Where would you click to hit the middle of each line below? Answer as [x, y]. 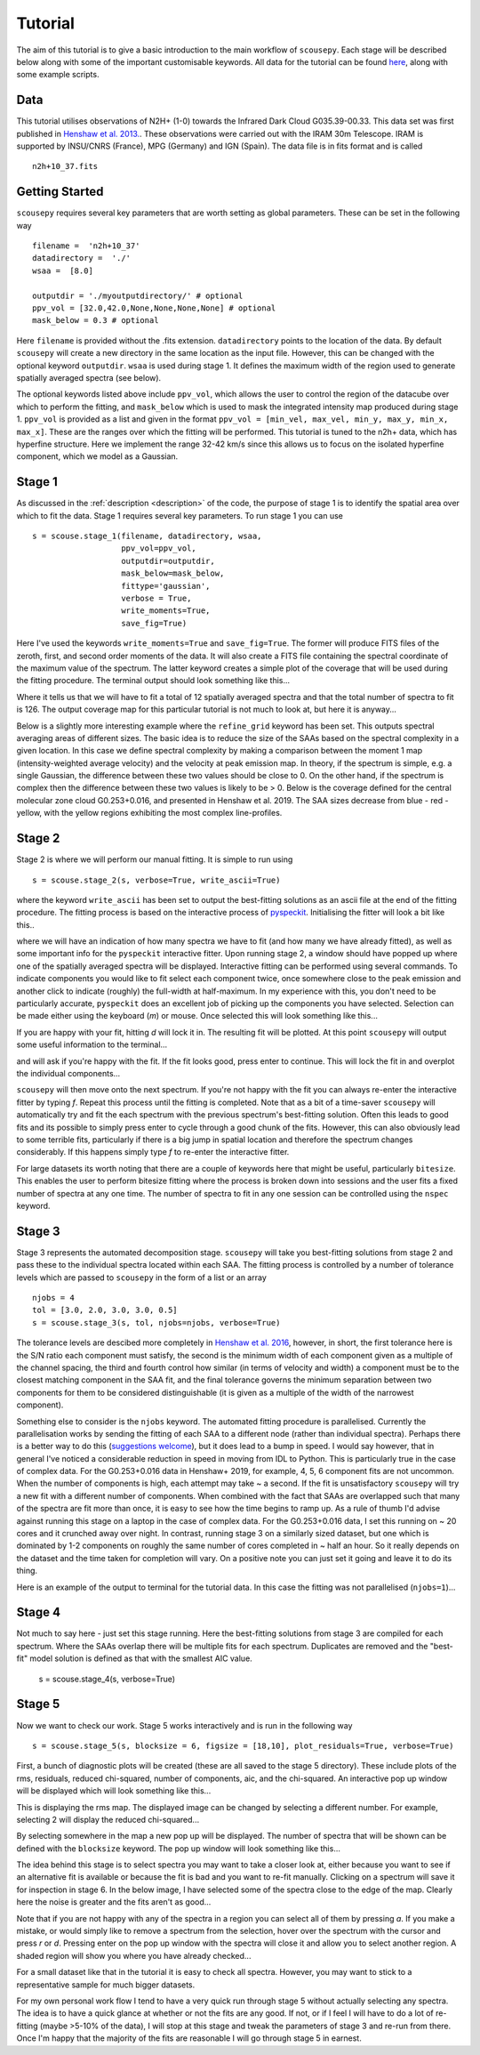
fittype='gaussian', [166, 586]
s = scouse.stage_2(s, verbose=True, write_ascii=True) [156, 880]
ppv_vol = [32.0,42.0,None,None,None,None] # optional [154, 308]
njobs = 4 [53, 1297]
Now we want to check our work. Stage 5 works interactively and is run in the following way [184, 1725]
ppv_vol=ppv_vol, [159, 548]
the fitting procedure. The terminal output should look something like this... [153, 681]
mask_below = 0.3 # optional [96, 321]
